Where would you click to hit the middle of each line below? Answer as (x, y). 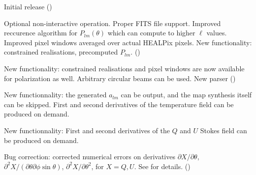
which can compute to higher (151, 33)
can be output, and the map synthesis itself (186, 95)
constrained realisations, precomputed (61, 52)
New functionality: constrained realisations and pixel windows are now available (124, 68)
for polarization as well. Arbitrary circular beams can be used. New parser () (120, 78)
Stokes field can (224, 130)
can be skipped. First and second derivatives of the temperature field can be (119, 104)
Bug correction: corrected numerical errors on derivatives (90, 157)
